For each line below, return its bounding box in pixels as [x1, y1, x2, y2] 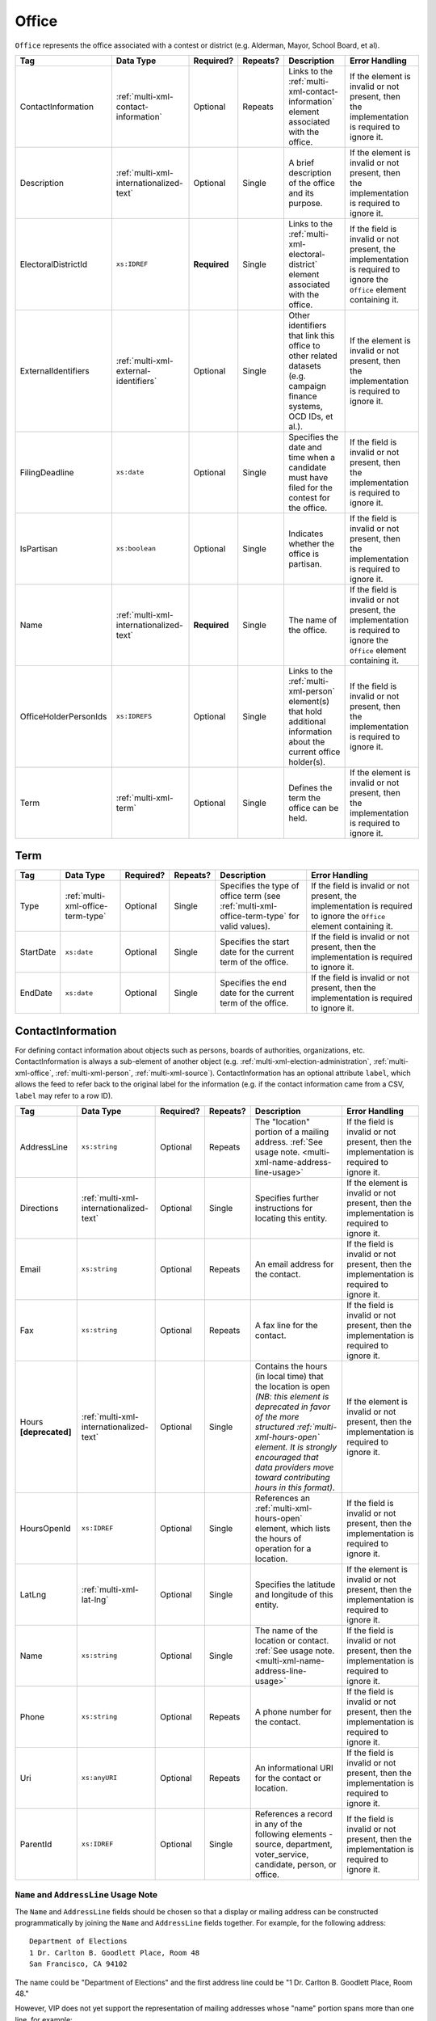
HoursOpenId [19, 1522, 72, 1534]
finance [287, 390, 318, 402]
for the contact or [254, 1772, 322, 1783]
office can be [287, 802, 339, 813]
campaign [287, 380, 327, 391]
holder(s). [287, 756, 326, 767]
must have [287, 471, 329, 483]
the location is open [254, 1381, 330, 1392]
